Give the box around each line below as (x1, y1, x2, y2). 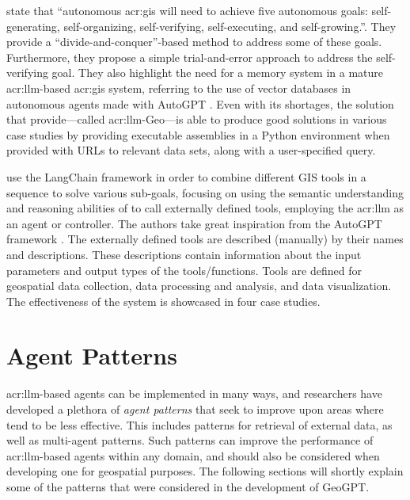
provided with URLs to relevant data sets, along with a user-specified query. (6, 142, 376, 158)
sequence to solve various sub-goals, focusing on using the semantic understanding (6, 184, 404, 200)
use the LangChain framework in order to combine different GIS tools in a (6, 168, 366, 185)
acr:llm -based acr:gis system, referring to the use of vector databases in (6, 79, 351, 96)
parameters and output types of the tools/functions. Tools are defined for (6, 261, 362, 278)
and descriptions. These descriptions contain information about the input (6, 246, 362, 262)
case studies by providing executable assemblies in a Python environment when (6, 126, 390, 143)
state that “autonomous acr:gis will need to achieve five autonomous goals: (6, 2, 368, 18)
